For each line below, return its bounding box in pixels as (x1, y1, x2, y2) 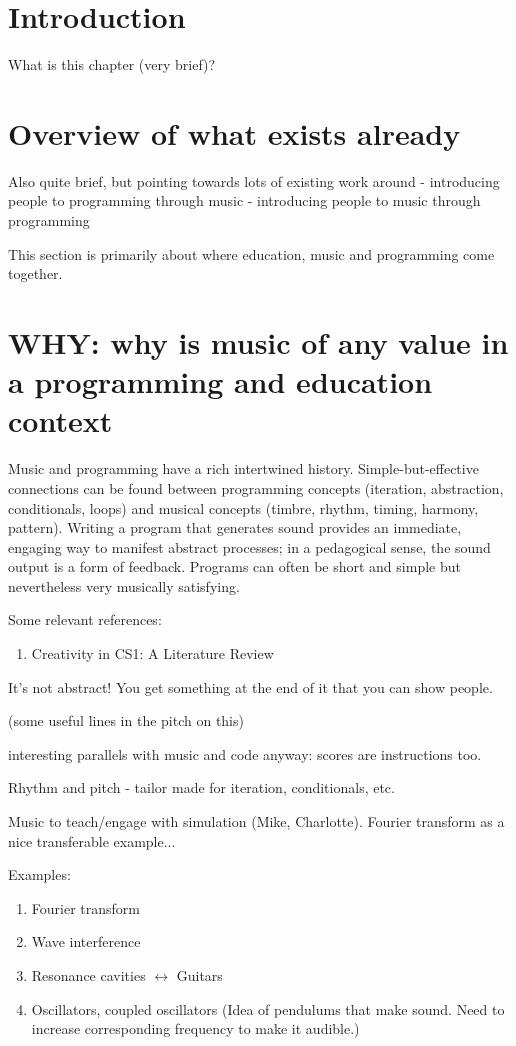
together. (8, 263, 63, 284)
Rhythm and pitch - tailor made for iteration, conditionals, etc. (8, 777, 395, 798)
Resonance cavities (31, 965, 146, 985)
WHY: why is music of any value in (8, 322, 509, 362)
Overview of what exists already (8, 112, 461, 153)
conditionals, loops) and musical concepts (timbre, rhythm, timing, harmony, (8, 497, 479, 518)
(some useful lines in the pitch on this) (8, 710, 244, 731)
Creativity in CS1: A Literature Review (31, 643, 274, 664)
